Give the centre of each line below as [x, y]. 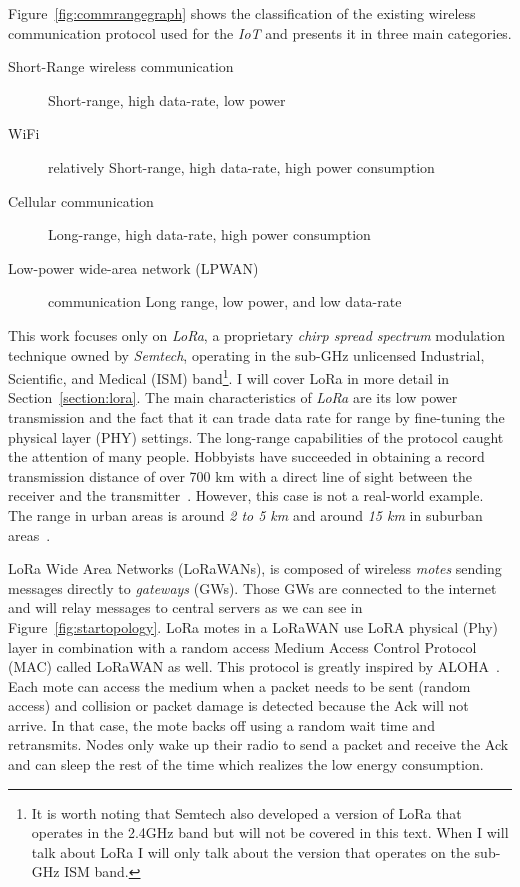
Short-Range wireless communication [121, 66]
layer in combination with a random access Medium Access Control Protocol [242, 646]
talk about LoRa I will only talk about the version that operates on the [250, 851]
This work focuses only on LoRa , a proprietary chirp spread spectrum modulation [256, 334]
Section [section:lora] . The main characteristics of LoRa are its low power [233, 397]
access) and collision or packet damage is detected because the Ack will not [238, 705]
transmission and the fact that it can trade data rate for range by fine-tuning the [256, 416]
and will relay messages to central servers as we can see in [185, 607]
